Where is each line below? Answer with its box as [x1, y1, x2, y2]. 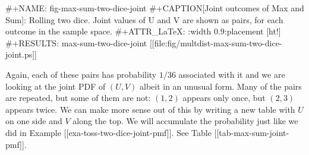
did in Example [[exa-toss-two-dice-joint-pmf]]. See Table [5, 126, 212, 138]
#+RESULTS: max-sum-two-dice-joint [5, 36, 147, 49]
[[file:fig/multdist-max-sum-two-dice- [149, 36, 282, 49]
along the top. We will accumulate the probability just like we [72, 115, 298, 127]
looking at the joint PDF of [5, 80, 106, 92]
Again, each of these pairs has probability [5, 68, 157, 80]
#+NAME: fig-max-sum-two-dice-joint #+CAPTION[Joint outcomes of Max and [5, 2, 304, 14]
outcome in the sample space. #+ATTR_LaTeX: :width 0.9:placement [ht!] [5, 25, 281, 37]
